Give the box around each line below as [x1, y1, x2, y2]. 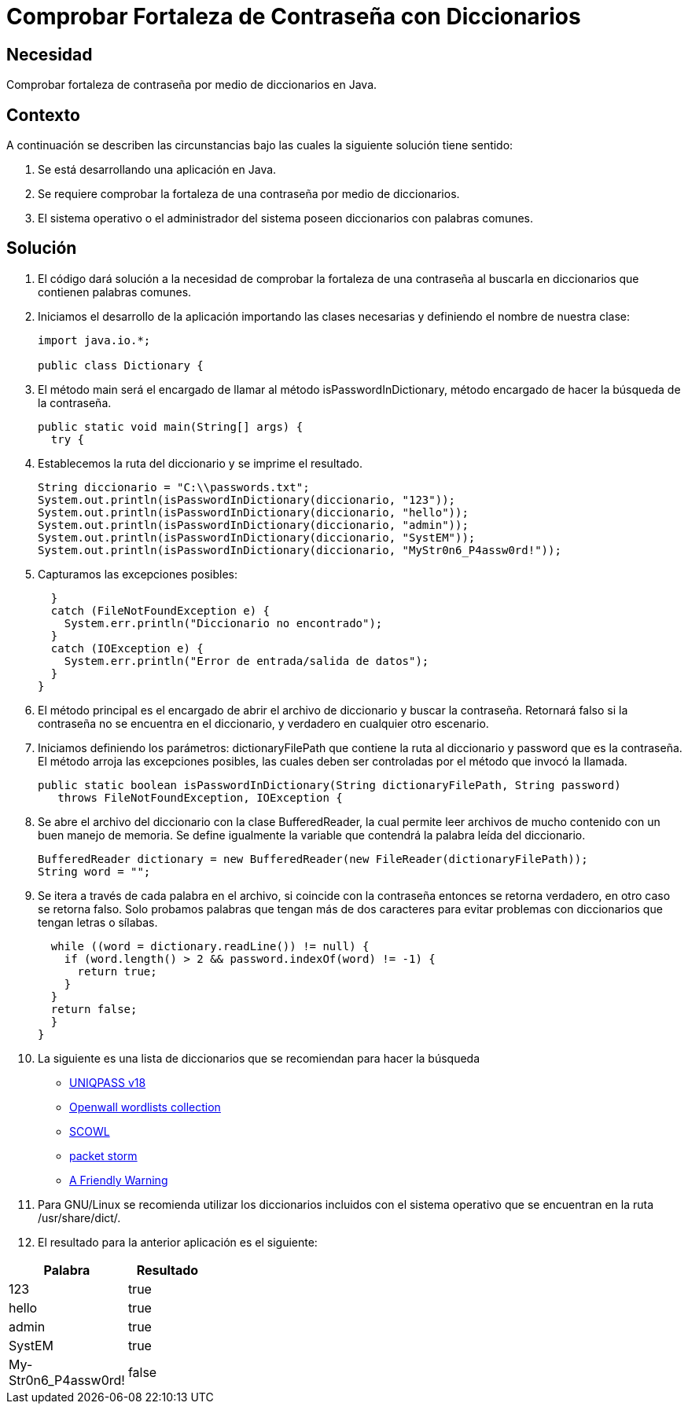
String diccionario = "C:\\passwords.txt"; [38, 480, 310, 494]
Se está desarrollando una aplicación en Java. [38, 163, 277, 177]
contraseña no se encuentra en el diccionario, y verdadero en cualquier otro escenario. [38, 716, 489, 730]
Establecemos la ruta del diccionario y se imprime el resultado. [38, 456, 362, 470]
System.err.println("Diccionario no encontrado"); [64, 616, 383, 630]
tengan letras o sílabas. [38, 915, 158, 929]
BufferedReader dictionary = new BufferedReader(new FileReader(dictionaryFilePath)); [38, 852, 588, 865]
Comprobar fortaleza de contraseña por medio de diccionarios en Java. [6, 78, 377, 92]
